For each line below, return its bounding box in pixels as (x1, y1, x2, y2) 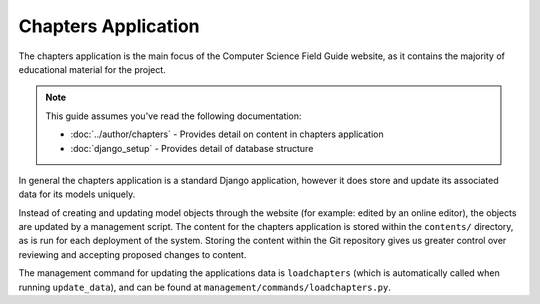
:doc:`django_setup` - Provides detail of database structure (70, 142, 314, 154)
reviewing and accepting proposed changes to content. (18, 248, 247, 260)
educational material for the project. (18, 63, 167, 75)
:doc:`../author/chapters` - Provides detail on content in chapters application (70, 128, 384, 140)
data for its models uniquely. (18, 188, 136, 200)
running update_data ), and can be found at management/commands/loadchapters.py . (18, 281, 392, 293)
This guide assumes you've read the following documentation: (45, 110, 302, 122)
